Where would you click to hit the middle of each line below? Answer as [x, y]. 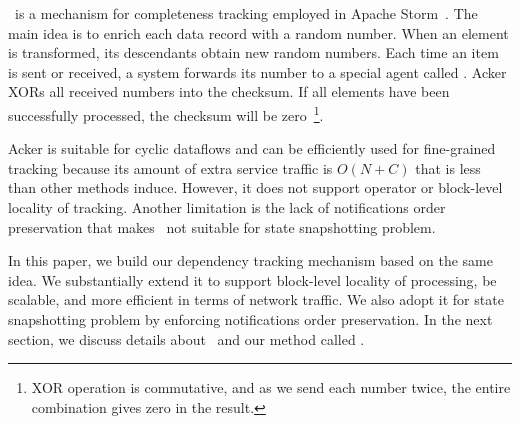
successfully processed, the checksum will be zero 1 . [166, 113]
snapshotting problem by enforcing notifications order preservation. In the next [250, 318]
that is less [448, 167]
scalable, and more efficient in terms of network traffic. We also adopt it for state [256, 299]
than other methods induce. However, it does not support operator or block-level [255, 187]
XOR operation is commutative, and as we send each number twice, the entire [271, 387]
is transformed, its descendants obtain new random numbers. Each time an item [253, 52]
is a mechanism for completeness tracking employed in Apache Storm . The [246, 13]
